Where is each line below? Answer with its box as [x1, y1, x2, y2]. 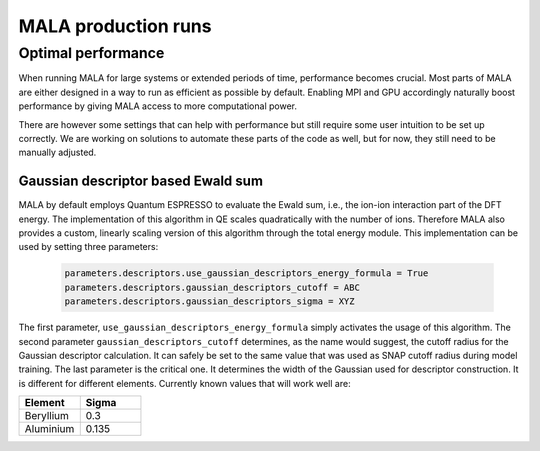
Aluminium [24, 422, 75, 436]
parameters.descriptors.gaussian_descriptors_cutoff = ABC [64, 281, 360, 293]
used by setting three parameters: [18, 241, 159, 253]
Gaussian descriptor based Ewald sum [18, 173, 264, 190]
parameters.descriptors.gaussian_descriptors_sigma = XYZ [64, 296, 355, 307]
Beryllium [24, 409, 69, 423]
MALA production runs [18, 15, 212, 37]
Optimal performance [18, 44, 165, 62]
